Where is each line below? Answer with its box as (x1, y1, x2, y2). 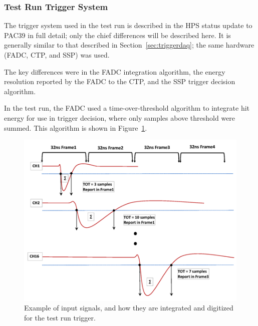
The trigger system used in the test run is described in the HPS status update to (4, 20, 252, 31)
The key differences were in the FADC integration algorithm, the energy (4, 66, 225, 77)
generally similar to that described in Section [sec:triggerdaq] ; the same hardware (4, 40, 254, 50)
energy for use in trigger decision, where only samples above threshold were (4, 112, 235, 123)
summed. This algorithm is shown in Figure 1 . (4, 122, 147, 133)
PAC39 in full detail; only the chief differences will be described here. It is (4, 30, 231, 40)
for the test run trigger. (24, 312, 96, 322)
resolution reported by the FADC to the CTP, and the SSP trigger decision (4, 76, 235, 87)
